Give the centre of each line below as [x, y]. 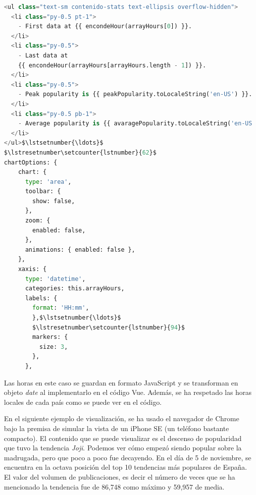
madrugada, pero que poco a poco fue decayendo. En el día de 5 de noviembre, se [128, 457]
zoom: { [38, 221]
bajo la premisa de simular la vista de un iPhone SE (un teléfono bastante [117, 428]
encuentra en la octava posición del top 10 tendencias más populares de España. [126, 467]
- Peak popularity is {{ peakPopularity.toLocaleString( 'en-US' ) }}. [135, 94]
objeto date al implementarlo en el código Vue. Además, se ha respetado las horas [128, 392]
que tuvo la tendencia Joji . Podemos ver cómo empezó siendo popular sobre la [123, 448]
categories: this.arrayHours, [75, 289]
